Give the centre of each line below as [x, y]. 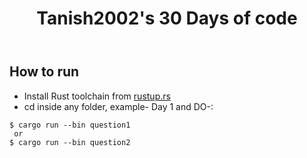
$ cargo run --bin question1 [70, 125]
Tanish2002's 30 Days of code [167, 18]
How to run [44, 72]
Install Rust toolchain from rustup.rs [97, 96]
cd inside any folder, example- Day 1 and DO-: [118, 106]
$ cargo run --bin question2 [70, 142]
